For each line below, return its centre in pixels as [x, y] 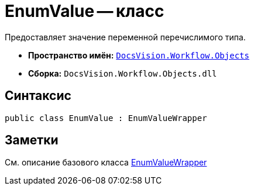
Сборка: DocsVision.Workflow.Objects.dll [123, 73]
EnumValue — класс [85, 11]
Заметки [32, 140]
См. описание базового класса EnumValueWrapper [106, 163]
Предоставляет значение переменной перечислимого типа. [125, 37]
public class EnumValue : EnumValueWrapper [106, 118]
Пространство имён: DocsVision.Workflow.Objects [139, 55]
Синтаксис [38, 96]
